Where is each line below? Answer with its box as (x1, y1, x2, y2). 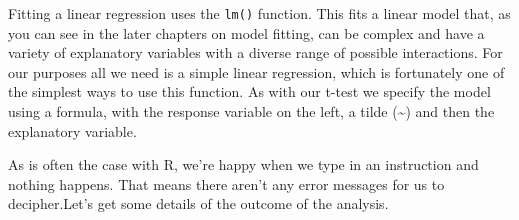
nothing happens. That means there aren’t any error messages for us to (8, 173, 445, 194)
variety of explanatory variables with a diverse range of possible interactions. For (8, 42, 503, 63)
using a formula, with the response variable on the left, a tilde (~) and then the (8, 101, 495, 122)
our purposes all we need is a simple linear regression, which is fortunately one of (8, 61, 505, 82)
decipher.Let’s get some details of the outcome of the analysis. (8, 193, 389, 214)
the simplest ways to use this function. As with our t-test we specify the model (8, 81, 491, 102)
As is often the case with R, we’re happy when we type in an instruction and (8, 154, 479, 175)
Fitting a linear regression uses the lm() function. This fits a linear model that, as (8, 3, 511, 23)
